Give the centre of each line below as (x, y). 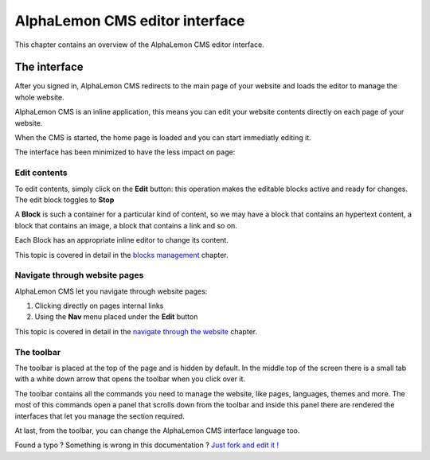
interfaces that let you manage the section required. (100, 416)
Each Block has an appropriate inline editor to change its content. (121, 240)
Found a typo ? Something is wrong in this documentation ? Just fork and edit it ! (147, 445)
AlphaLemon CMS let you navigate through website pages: (111, 291)
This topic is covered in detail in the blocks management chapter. (121, 255)
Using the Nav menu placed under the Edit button (116, 317)
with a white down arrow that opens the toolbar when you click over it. (130, 379)
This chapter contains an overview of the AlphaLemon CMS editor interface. (139, 45)
